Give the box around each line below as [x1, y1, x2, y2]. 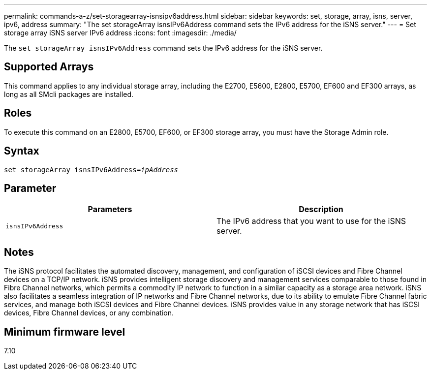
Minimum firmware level [4, 325, 125, 338]
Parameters [88, 204, 132, 215]
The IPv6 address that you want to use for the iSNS [216, 216, 406, 226]
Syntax [4, 145, 39, 157]
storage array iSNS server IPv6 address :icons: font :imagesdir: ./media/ [4, 29, 237, 37]
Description [299, 204, 343, 215]
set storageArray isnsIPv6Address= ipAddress [4, 165, 179, 174]
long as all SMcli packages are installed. [4, 90, 133, 98]
